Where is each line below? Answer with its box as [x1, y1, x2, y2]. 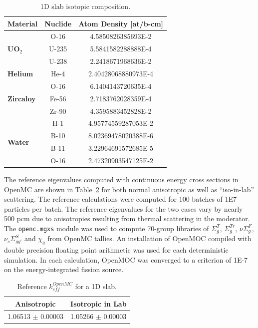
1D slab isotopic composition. [40, 1, 131, 11]
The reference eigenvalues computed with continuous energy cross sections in [4, 174, 239, 184]
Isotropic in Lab [70, 298, 127, 309]
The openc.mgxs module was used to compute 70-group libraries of [4, 223, 209, 233]
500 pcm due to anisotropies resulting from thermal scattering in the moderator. [4, 213, 250, 224]
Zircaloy [7, 93, 36, 103]
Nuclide [44, 18, 72, 28]
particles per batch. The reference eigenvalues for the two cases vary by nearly [4, 203, 243, 214]
